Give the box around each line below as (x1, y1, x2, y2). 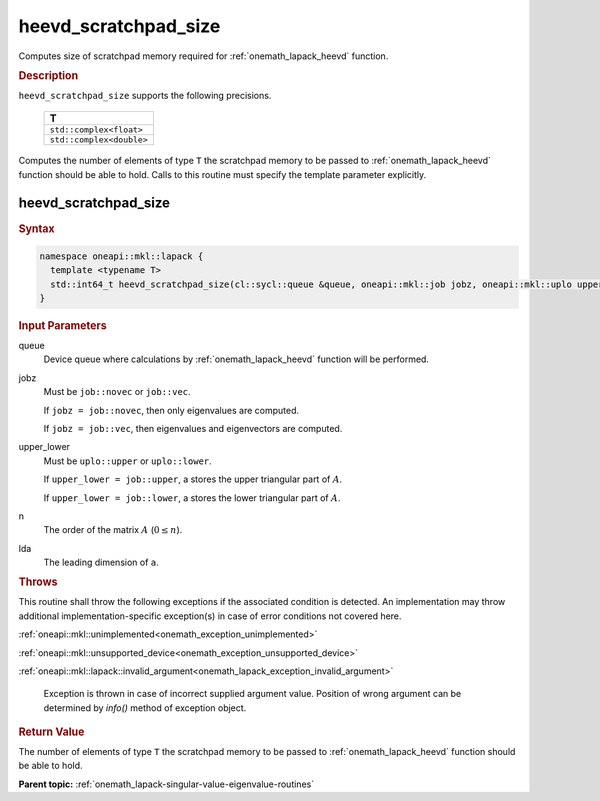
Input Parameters (18, 319, 107, 333)
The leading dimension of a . (43, 556, 159, 569)
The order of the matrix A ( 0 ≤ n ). (43, 524, 183, 536)
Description (18, 68, 79, 82)
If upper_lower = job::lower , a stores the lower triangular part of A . (43, 491, 341, 504)
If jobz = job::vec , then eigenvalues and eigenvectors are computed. (43, 422, 343, 434)
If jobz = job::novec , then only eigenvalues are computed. (43, 404, 300, 416)
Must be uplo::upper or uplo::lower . (43, 455, 212, 467)
